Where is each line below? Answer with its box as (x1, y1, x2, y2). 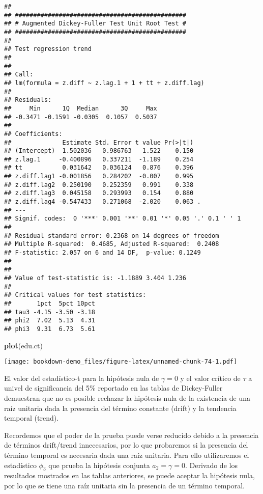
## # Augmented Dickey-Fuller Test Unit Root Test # (4, 20, 186, 28)
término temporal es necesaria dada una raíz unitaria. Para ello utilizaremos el (4, 450, 249, 460)
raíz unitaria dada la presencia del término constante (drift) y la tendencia (4, 402, 237, 413)
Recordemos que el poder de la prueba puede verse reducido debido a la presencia (4, 429, 259, 440)
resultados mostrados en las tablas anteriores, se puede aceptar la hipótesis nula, (4, 470, 255, 481)
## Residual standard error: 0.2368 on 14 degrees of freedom (4, 232, 219, 239)
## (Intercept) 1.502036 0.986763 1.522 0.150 (4, 147, 194, 155)
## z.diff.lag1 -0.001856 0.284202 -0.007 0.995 (4, 173, 194, 180)
